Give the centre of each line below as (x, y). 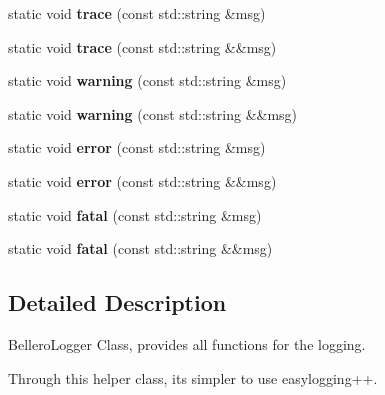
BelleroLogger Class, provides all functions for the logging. (187, 343)
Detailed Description (117, 302)
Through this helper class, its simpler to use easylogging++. (193, 377)
